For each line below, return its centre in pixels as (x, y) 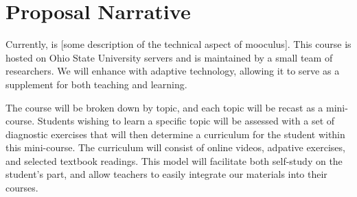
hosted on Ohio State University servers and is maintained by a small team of (169, 57)
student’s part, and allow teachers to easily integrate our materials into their (166, 174)
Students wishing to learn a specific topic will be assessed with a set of (186, 121)
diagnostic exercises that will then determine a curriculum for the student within (175, 134)
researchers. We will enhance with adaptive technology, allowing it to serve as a (173, 71)
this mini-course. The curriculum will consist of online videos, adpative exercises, (175, 147)
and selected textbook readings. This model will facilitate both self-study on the (174, 160)
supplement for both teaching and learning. (96, 84)
